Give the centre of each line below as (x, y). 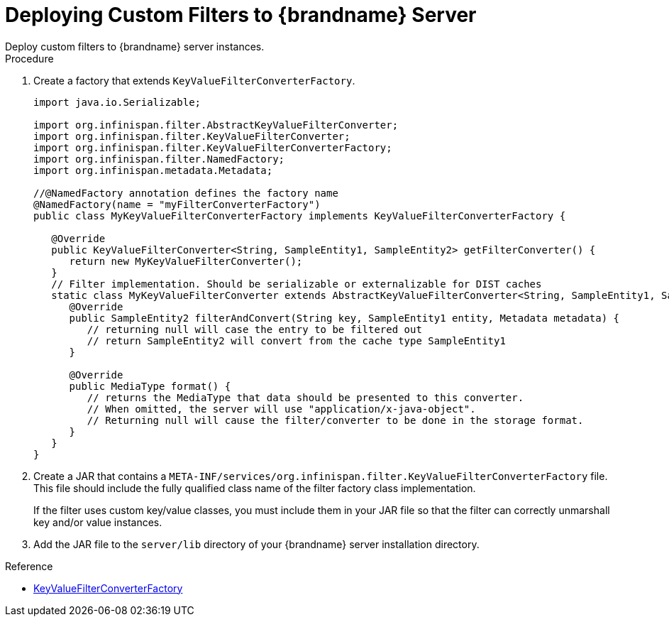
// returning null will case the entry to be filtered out (254, 329)
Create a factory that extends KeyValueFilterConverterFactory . (194, 80)
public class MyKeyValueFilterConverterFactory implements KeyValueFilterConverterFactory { (300, 215)
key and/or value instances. (98, 522)
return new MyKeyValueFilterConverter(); (186, 261)
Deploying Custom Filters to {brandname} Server (241, 15)
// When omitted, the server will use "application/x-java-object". (281, 409)
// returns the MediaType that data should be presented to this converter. (305, 397)
